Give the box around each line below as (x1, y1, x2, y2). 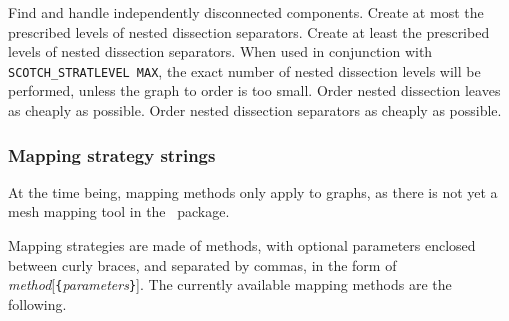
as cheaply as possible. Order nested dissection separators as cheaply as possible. (8, 100, 502, 121)
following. (8, 293, 67, 314)
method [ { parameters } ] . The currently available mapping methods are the (8, 274, 452, 295)
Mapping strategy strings (8, 142, 216, 167)
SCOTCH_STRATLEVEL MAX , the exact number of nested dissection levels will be (8, 60, 481, 81)
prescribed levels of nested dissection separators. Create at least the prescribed (8, 21, 490, 42)
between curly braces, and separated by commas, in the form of (8, 254, 397, 275)
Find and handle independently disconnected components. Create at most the (8, 2, 484, 22)
